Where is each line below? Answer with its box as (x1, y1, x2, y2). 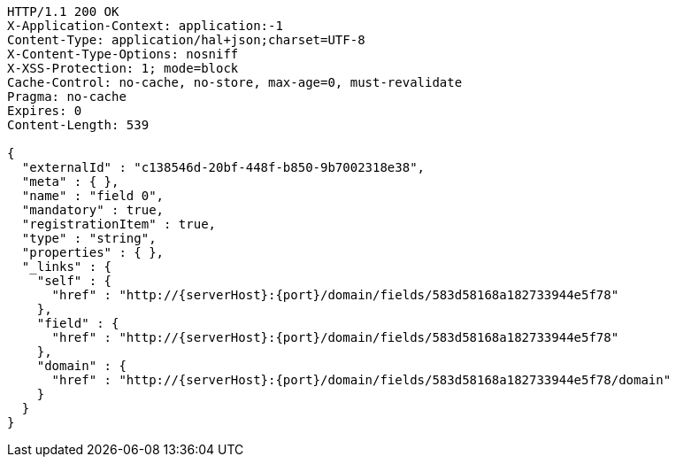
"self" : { (36, 274, 112, 288)
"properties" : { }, (21, 245, 165, 259)
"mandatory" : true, (21, 203, 165, 217)
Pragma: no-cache (7, 89, 127, 104)
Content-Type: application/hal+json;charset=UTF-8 (7, 33, 365, 47)
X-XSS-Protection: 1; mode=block (7, 61, 239, 75)
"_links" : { (21, 259, 112, 274)
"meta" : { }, (21, 174, 119, 189)
